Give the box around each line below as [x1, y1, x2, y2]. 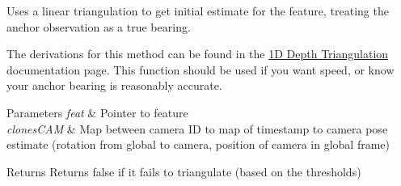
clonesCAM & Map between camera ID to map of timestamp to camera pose [6, 120, 388, 137]
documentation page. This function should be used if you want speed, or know [6, 61, 395, 78]
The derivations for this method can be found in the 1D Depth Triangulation [6, 45, 389, 62]
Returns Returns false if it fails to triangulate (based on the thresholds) [6, 163, 361, 180]
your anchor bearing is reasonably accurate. [6, 77, 222, 94]
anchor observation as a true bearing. [6, 18, 191, 35]
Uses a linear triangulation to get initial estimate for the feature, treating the [6, 2, 389, 19]
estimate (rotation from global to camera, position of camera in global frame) [6, 136, 390, 153]
